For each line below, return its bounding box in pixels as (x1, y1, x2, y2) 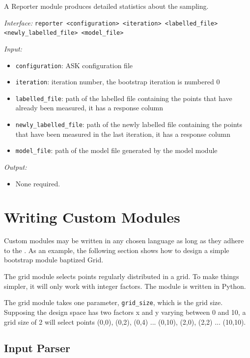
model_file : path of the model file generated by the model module (15, 145, 218, 155)
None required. (15, 178, 60, 188)
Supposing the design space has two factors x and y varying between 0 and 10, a (4, 307, 246, 317)
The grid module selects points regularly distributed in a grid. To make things (4, 271, 239, 281)
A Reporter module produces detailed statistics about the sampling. (4, 1, 209, 11)
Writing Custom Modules (4, 207, 180, 227)
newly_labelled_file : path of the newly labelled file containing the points (15, 119, 243, 129)
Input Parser (4, 340, 70, 356)
